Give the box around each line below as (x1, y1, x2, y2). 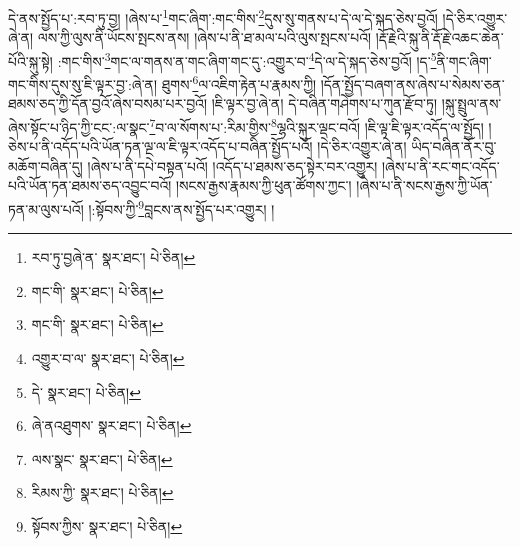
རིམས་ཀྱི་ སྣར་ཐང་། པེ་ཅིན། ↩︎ (31, 482, 174, 503)
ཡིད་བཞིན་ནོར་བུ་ (411, 136, 497, 157)
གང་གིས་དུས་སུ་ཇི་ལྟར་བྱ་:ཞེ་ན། (8, 73, 158, 94)
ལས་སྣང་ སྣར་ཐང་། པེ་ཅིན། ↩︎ (31, 448, 173, 469)
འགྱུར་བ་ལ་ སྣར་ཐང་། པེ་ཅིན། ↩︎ (31, 348, 185, 368)
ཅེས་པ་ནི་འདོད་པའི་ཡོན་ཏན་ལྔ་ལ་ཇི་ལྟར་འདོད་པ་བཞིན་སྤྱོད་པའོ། (8, 136, 313, 157)
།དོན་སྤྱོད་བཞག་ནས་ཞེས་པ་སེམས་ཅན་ (320, 73, 505, 94)
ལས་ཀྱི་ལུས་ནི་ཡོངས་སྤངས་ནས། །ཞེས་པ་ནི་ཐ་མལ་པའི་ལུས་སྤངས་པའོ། (37, 27, 372, 48)
